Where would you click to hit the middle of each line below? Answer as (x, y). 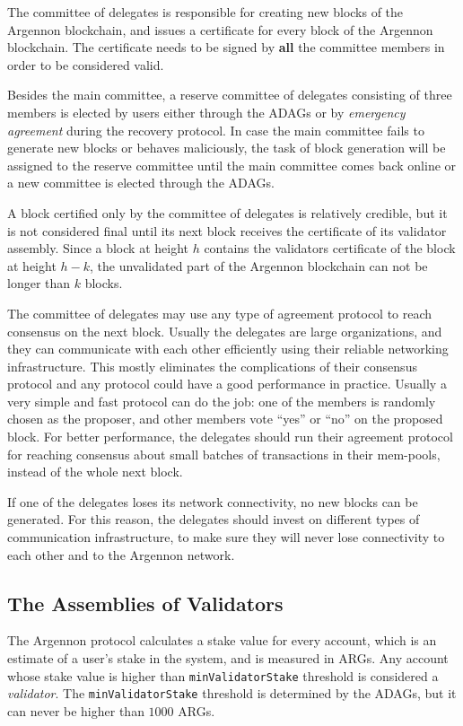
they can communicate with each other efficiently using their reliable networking (228, 349)
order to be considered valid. (86, 64)
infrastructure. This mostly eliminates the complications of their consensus (212, 366)
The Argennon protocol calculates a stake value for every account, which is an (222, 640)
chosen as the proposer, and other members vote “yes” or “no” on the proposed (225, 419)
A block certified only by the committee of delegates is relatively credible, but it (227, 212)
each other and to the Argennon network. (121, 554)
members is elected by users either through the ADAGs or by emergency (206, 112)
